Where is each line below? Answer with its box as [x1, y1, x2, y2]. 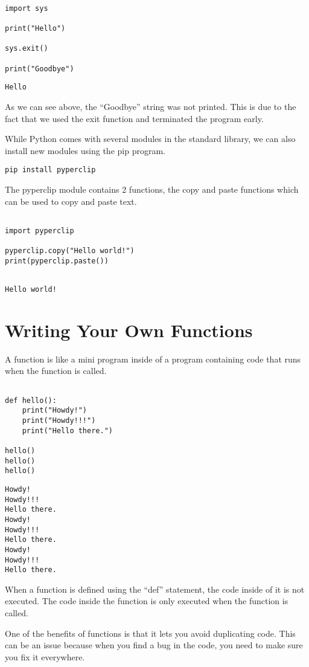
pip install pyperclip [5, 166, 96, 175]
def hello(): [5, 396, 57, 405]
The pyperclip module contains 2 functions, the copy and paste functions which [5, 182, 299, 195]
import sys [5, 4, 48, 13]
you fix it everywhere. [5, 650, 85, 663]
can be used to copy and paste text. [5, 195, 137, 207]
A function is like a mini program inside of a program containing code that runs [5, 352, 301, 365]
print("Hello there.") [22, 426, 113, 435]
